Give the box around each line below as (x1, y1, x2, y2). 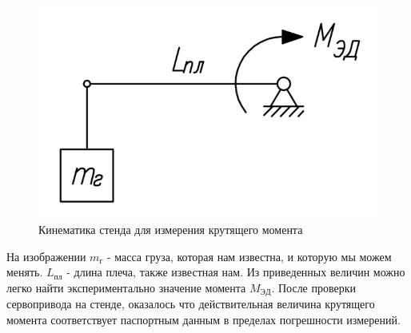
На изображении (6, 248, 86, 264)
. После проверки (271, 279, 357, 295)
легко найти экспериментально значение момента (6, 279, 246, 295)
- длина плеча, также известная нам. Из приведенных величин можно (66, 264, 405, 280)
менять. (6, 264, 43, 280)
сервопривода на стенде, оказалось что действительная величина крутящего (6, 295, 375, 312)
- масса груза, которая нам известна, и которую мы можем (106, 248, 392, 264)
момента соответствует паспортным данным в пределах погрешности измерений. (6, 311, 401, 327)
